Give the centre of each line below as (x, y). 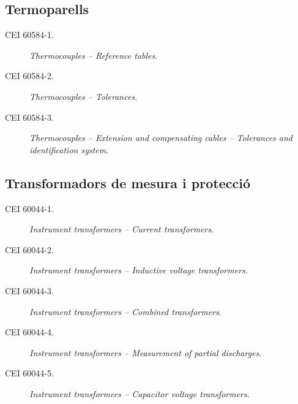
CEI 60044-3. (29, 290)
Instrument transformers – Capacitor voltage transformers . (140, 393)
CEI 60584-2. (29, 76)
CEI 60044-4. (29, 332)
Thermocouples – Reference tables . (94, 55)
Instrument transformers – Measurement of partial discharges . (146, 352)
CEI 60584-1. (29, 35)
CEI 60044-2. (29, 249)
